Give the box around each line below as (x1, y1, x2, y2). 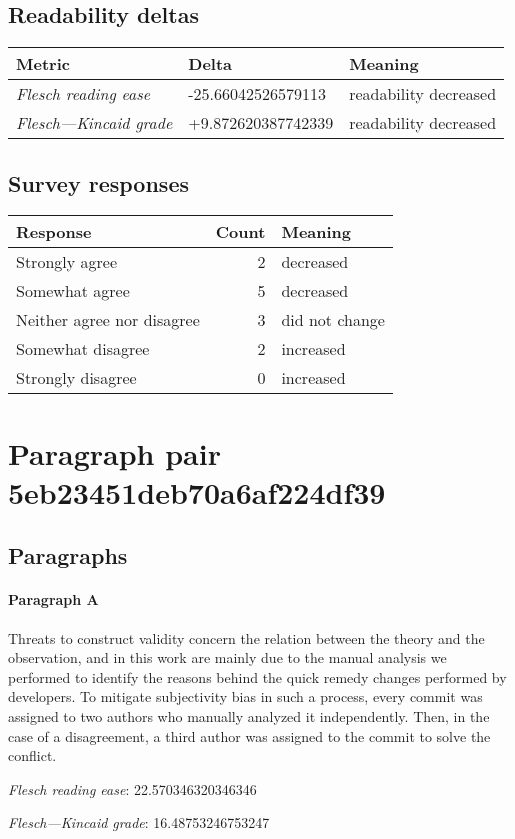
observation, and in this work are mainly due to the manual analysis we (8, 647, 447, 668)
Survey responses (8, 167, 189, 198)
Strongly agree (16, 250, 117, 274)
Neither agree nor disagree (16, 308, 200, 332)
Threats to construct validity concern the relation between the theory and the (8, 627, 485, 648)
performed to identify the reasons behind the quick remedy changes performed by (8, 666, 507, 687)
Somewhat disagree (16, 337, 150, 361)
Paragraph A (8, 589, 99, 610)
